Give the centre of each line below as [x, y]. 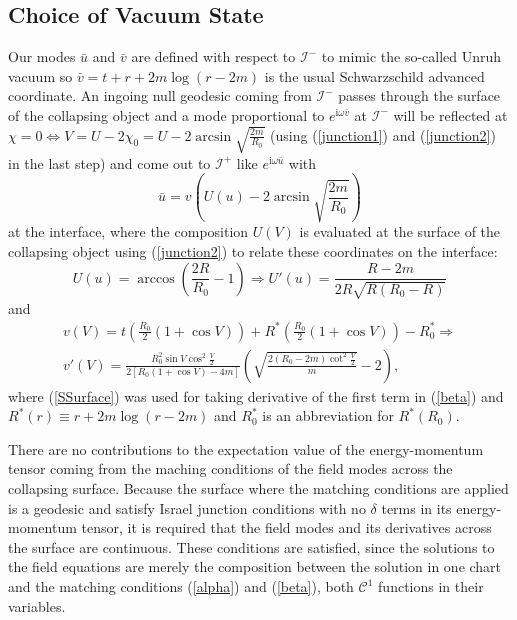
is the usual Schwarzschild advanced [374, 75]
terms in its [416, 507]
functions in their [431, 586]
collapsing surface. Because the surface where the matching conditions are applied [258, 488]
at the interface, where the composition [128, 231]
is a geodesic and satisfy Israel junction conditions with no [187, 507]
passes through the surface [419, 95]
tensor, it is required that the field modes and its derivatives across [286, 527]
